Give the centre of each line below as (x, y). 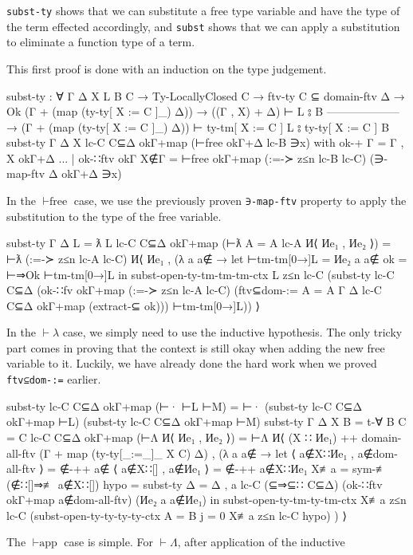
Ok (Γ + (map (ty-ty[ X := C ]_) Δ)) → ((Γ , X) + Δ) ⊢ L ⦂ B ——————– (203, 111)
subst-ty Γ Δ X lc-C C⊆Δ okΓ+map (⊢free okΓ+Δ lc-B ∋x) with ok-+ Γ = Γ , (205, 142)
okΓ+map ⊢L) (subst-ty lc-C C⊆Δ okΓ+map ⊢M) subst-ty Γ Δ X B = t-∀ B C (206, 421)
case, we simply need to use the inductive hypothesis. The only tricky (232, 332)
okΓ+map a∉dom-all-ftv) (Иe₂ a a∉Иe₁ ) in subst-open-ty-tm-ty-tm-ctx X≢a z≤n (206, 500)
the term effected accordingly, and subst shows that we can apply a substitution (203, 26)
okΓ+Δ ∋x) (92, 173)
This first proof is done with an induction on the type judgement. (167, 68)
